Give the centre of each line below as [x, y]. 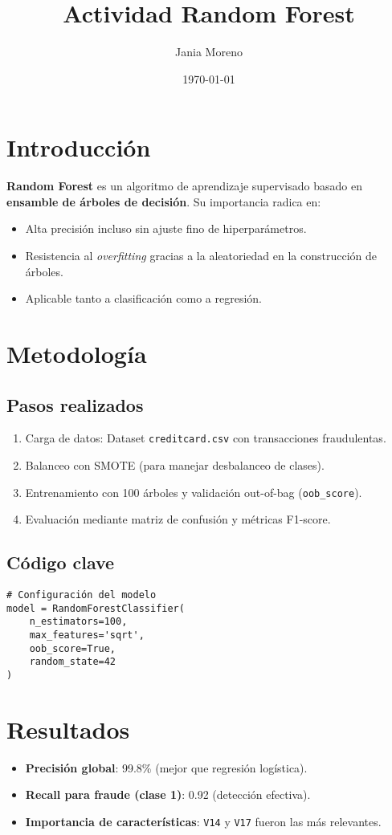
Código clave [61, 562]
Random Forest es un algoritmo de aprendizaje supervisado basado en [184, 186]
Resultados [68, 729]
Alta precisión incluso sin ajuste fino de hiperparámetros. [166, 228]
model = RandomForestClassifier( [96, 608]
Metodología [77, 353]
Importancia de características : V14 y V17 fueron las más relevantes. [203, 821]
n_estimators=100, [78, 622]
